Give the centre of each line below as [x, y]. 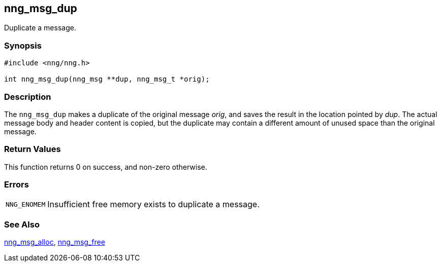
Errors [17, 185]
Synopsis [23, 45]
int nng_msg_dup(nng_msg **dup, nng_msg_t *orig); [107, 79]
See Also [22, 224]
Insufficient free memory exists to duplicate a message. [153, 204]
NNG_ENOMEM [26, 204]
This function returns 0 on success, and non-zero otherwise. [106, 167]
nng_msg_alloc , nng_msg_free [55, 242]
